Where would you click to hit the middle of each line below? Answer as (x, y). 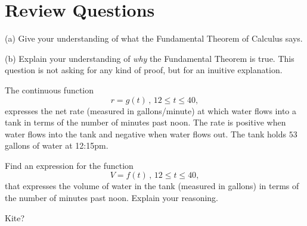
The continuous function (49, 90)
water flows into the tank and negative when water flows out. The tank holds (146, 134)
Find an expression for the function (69, 165)
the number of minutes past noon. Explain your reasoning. (111, 198)
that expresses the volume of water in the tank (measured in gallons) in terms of (152, 186)
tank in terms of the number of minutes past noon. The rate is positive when (145, 122)
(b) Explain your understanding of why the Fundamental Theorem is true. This (150, 58)
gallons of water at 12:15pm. (57, 145)
